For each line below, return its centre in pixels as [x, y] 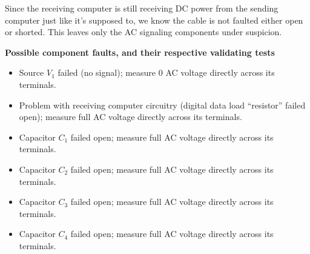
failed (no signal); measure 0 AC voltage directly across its [166, 72]
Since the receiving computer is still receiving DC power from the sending [142, 8]
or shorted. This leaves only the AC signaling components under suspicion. [143, 32]
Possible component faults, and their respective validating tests [140, 52]
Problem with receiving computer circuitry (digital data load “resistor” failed [162, 105]
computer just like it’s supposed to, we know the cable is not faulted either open [154, 20]
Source [31, 72]
